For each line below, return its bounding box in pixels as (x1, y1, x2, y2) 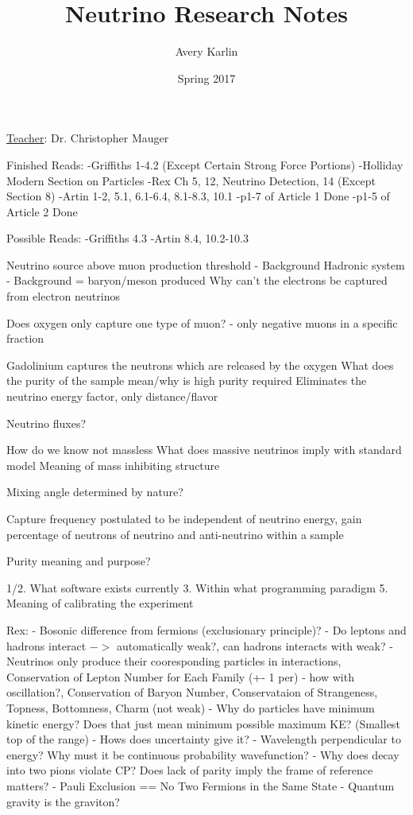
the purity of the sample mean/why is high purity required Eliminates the (6, 372, 367, 389)
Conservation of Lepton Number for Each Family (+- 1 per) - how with (6, 668, 354, 685)
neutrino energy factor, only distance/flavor (6, 388, 218, 405)
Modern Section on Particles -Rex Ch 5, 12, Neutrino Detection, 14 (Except (6, 172, 376, 188)
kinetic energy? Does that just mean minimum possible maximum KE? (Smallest (6, 715, 400, 732)
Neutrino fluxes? (6, 414, 87, 431)
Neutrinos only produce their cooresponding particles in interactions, (6, 653, 342, 669)
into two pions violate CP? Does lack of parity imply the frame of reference (6, 762, 373, 778)
